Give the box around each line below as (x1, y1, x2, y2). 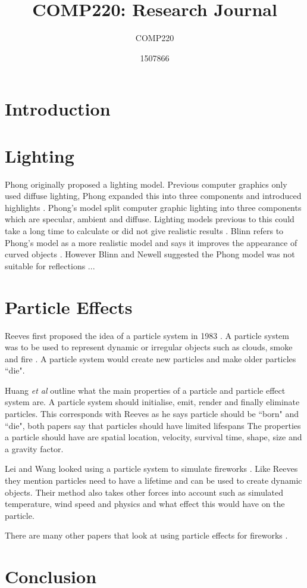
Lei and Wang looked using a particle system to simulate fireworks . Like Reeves (5, 462, 298, 475)
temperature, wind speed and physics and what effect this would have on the (5, 497, 285, 510)
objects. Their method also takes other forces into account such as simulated (5, 486, 284, 498)
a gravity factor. (5, 442, 64, 455)
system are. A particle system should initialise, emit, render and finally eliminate (5, 396, 300, 408)
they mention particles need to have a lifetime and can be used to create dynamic (5, 474, 302, 487)
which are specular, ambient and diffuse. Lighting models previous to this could (5, 213, 295, 225)
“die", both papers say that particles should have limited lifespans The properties (5, 419, 301, 431)
